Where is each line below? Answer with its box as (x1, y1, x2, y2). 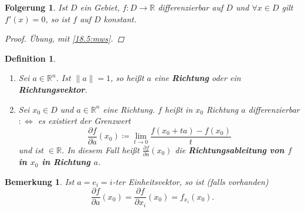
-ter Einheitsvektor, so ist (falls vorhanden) (112, 175, 269, 187)
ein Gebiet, (80, 1, 120, 13)
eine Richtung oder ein (154, 72, 241, 84)
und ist (18, 143, 44, 156)
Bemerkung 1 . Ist (5, 175, 74, 187)
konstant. (103, 12, 137, 25)
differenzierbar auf (158, 1, 223, 13)
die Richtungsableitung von (175, 143, 284, 156)
